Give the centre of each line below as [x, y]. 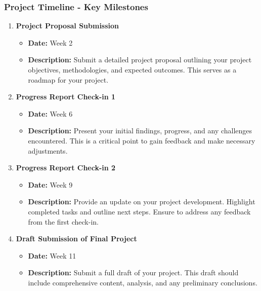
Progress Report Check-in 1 [66, 97]
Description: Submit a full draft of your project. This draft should [133, 272]
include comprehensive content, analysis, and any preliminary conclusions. [143, 282]
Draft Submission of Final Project [76, 239]
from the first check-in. [63, 221]
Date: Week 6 [50, 113]
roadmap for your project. [68, 79]
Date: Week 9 [50, 184]
